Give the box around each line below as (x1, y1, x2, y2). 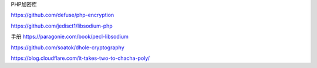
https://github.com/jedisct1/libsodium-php (11, 22, 113, 29)
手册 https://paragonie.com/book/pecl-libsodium (11, 33, 129, 40)
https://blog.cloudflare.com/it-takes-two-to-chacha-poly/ (11, 55, 150, 62)
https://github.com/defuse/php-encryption (11, 12, 114, 19)
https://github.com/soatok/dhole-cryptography (11, 44, 124, 51)
